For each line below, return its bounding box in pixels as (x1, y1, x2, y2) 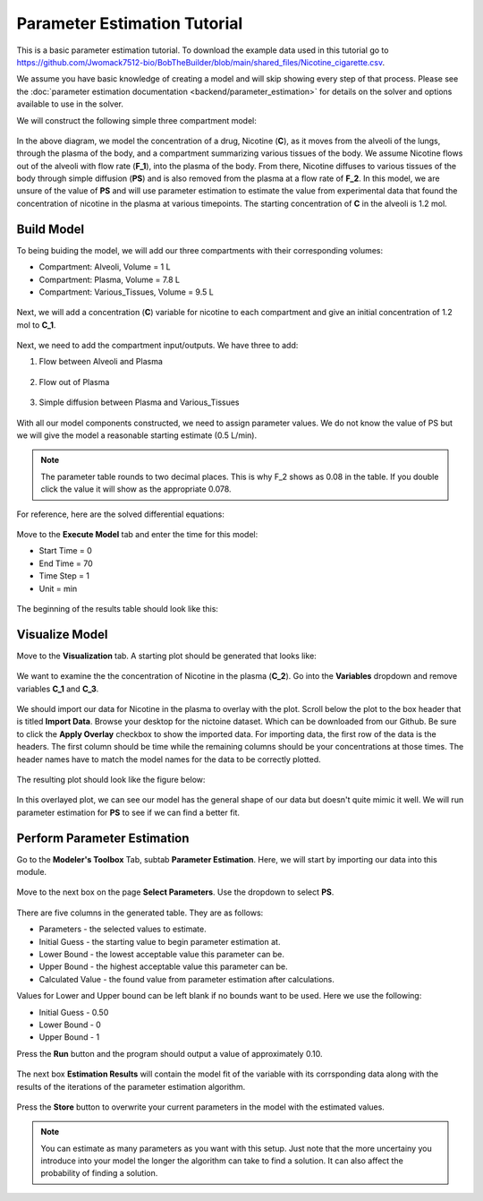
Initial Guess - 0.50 (38, 1007, 109, 1017)
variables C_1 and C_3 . (16, 683, 99, 694)
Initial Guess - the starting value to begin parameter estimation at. (38, 936, 281, 947)
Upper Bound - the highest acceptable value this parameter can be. (38, 961, 288, 972)
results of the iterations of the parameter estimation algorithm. (16, 1081, 246, 1092)
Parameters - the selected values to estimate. (38, 923, 207, 935)
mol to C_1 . (16, 319, 56, 330)
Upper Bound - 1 (38, 1032, 100, 1042)
